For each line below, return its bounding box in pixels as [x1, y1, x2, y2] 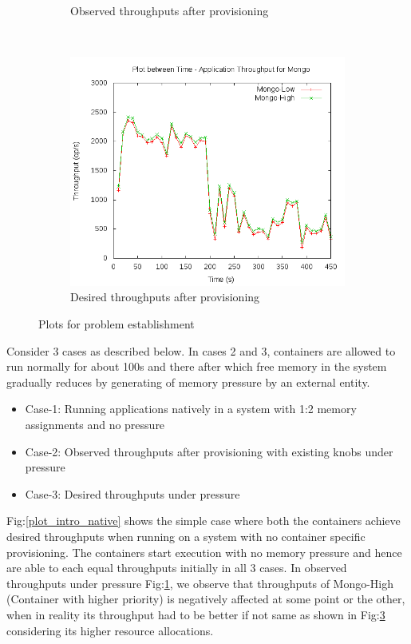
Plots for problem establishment [38, 316, 195, 332]
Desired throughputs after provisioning [70, 288, 260, 305]
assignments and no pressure [25, 416, 165, 432]
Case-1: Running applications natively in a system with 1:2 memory [25, 400, 357, 417]
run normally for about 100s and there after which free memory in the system [6, 358, 387, 375]
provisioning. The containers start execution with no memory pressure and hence [6, 543, 402, 560]
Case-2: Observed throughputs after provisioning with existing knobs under [25, 443, 393, 459]
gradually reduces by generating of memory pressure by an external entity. [6, 373, 370, 390]
